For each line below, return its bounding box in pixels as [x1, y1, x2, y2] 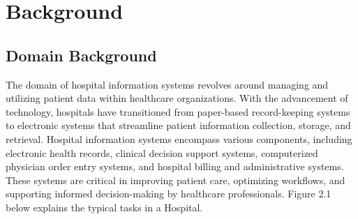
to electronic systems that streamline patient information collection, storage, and [6, 118, 351, 133]
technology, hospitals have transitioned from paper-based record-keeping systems [6, 104, 350, 119]
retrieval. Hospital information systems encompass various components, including [6, 131, 352, 146]
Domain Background [6, 44, 157, 66]
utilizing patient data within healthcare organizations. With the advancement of [6, 91, 348, 105]
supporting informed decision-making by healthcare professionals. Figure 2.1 [6, 186, 331, 201]
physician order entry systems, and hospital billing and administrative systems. [6, 159, 344, 174]
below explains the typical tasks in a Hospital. [6, 199, 203, 214]
